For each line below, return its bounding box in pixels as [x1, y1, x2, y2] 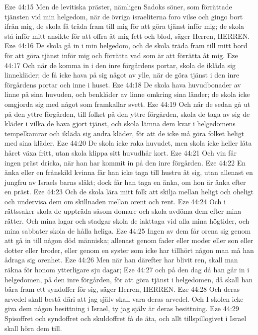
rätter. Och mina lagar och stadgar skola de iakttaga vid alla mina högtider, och [4, 216, 250, 226]
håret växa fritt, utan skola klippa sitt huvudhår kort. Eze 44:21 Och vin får [4, 147, 237, 158]
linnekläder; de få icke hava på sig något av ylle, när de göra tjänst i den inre [4, 70, 240, 80]
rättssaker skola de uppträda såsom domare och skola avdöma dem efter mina [4, 206, 242, 216]
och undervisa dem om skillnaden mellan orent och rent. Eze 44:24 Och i [4, 196, 226, 206]
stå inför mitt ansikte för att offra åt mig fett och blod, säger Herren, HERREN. [4, 30, 250, 41]
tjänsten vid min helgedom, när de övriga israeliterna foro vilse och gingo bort [4, 11, 243, 21]
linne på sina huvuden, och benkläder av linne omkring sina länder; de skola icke [4, 89, 250, 99]
